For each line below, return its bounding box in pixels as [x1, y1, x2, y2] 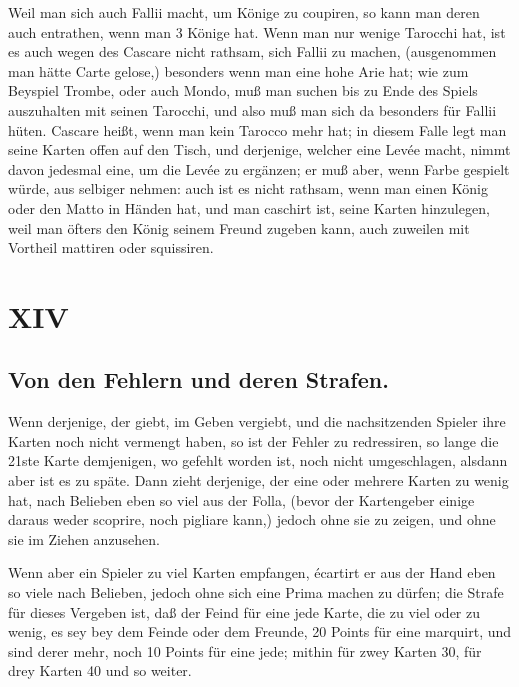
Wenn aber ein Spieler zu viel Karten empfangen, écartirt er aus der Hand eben [8, 562, 496, 583]
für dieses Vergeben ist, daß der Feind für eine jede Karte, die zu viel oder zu [8, 601, 480, 622]
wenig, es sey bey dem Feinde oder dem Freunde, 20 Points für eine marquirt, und [8, 621, 512, 642]
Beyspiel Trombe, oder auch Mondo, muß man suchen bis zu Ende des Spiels [8, 80, 478, 101]
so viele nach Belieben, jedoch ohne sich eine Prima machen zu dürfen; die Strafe [8, 582, 504, 603]
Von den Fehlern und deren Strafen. [8, 364, 389, 395]
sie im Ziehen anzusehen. [8, 528, 160, 549]
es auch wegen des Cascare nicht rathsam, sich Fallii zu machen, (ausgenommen [8, 41, 497, 62]
